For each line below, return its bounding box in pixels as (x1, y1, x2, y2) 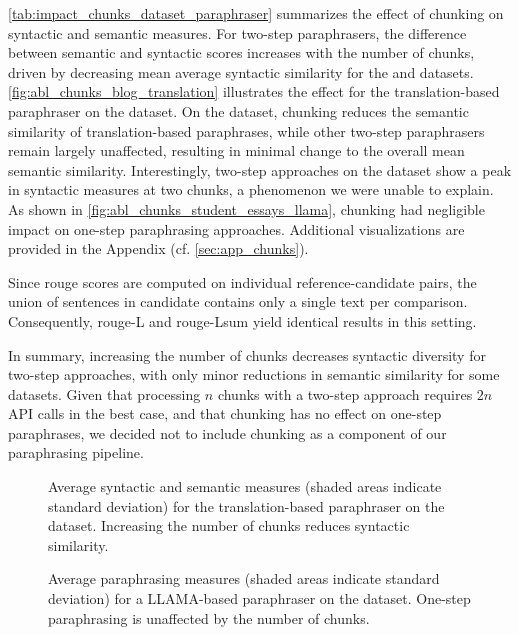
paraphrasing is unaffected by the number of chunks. (48, 607, 370, 628)
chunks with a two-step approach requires (217, 383, 473, 404)
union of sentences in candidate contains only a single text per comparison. (8, 291, 468, 312)
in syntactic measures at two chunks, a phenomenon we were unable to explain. (8, 179, 494, 200)
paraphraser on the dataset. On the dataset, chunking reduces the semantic (8, 100, 469, 121)
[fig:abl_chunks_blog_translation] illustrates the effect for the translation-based (8, 81, 500, 102)
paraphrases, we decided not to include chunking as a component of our (8, 422, 447, 443)
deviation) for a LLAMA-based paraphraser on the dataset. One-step (48, 588, 471, 609)
